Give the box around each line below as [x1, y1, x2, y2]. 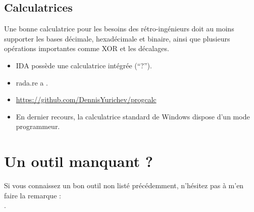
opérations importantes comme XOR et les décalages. [4, 43, 169, 54]
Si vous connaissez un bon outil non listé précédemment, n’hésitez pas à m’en [4, 180, 244, 191]
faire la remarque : [4, 190, 61, 200]
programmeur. [16, 121, 60, 132]
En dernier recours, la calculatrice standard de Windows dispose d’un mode [16, 111, 250, 121]
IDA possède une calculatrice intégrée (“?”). [16, 60, 152, 70]
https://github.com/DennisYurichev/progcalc [16, 94, 157, 105]
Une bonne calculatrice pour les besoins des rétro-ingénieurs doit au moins [4, 23, 234, 34]
